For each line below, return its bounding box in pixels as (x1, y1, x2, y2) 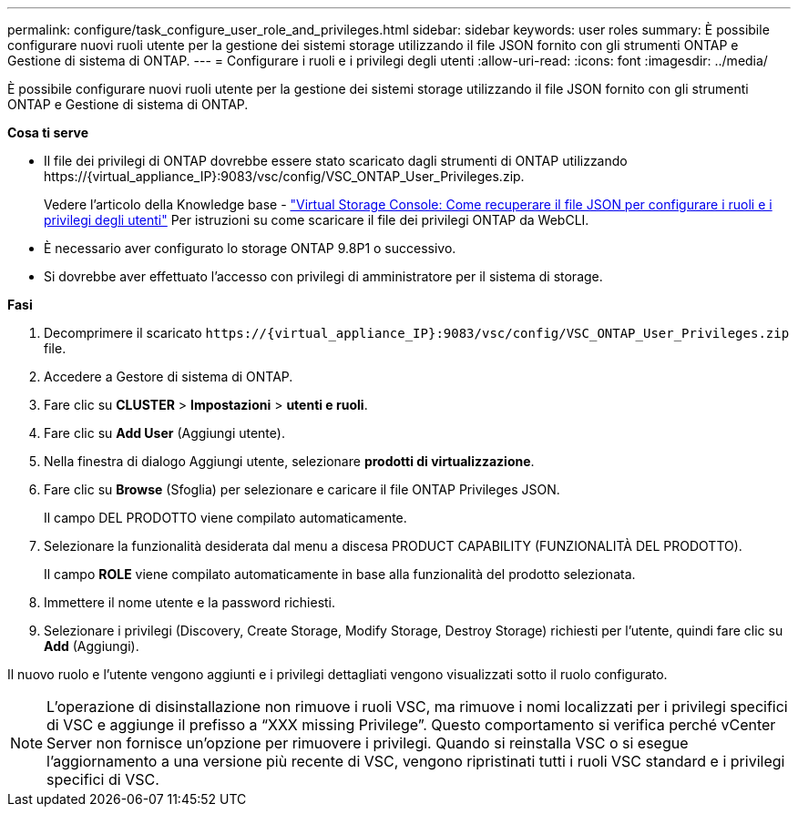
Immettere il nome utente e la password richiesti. (44, 595, 336, 610)
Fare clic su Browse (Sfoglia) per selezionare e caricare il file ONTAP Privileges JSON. (44, 482, 560, 497)
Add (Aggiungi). (44, 638, 139, 654)
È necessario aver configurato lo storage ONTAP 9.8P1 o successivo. (44, 240, 456, 256)
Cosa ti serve (7, 125, 89, 140)
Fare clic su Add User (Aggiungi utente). (44, 425, 285, 441)
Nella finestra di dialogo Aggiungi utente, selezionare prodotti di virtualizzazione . (44, 453, 535, 469)
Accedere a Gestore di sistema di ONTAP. (44, 369, 293, 384)
